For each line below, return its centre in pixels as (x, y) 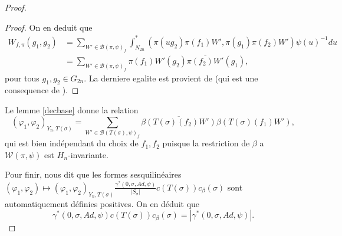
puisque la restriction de (206, 143)
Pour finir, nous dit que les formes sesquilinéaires (93, 174)
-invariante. (88, 154)
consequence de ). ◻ (42, 90)
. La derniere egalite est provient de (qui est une (171, 78)
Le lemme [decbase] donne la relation (72, 109)
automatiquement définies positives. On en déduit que (102, 203)
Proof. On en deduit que (49, 27)
